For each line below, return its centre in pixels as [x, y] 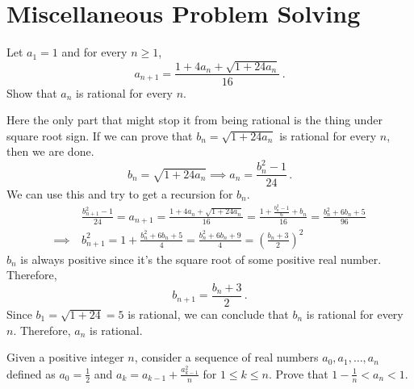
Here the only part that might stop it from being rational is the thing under [194, 120]
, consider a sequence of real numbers [226, 357]
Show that [32, 92]
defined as [31, 373]
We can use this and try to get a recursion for [120, 193]
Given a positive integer [65, 357]
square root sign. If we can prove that [100, 135]
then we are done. [50, 151]
